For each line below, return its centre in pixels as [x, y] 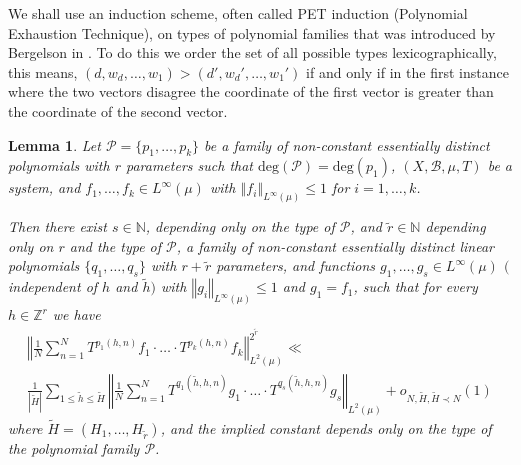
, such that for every [415, 286]
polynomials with [59, 165]
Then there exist [57, 226]
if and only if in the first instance [407, 71]
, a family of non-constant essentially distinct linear [335, 245]
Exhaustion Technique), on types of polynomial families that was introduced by [252, 32]
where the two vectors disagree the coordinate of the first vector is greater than [251, 91]
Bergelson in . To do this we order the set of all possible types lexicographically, [252, 52]
